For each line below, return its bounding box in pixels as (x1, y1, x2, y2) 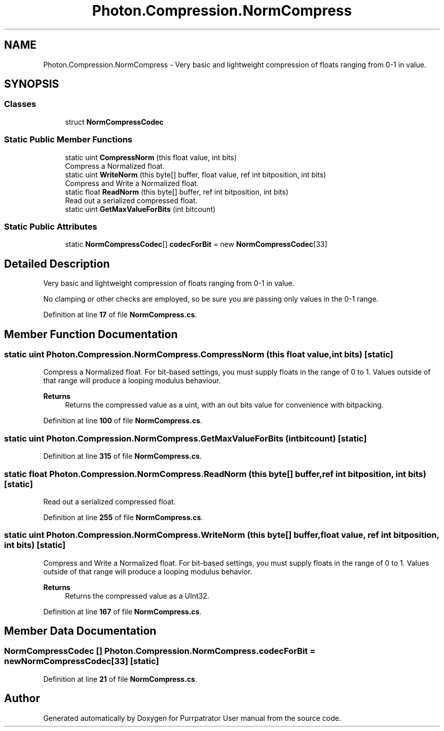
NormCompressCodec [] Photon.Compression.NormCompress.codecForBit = (4, 646, 316, 656)
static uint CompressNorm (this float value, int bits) (65, 153, 237, 162)
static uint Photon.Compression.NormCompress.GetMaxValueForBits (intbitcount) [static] (4, 433, 367, 444)
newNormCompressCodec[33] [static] (4, 656, 159, 667)
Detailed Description (4, 257, 110, 270)
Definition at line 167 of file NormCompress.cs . (43, 607, 202, 616)
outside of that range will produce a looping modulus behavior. (43, 567, 252, 576)
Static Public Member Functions (4, 134, 133, 145)
